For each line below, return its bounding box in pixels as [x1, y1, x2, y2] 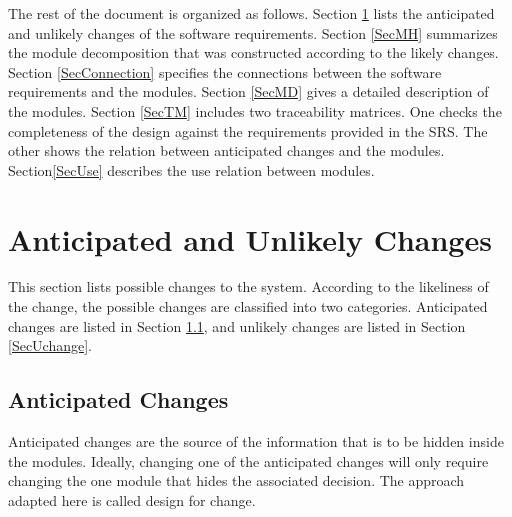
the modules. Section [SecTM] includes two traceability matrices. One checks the [8, 100, 502, 121]
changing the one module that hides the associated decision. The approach [8, 470, 465, 491]
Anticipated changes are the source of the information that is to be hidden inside [8, 431, 504, 452]
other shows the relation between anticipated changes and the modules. [8, 140, 445, 161]
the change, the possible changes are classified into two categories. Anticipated [8, 296, 488, 317]
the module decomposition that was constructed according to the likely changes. [8, 42, 499, 63]
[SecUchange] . [8, 335, 93, 356]
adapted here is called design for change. [8, 489, 256, 510]
